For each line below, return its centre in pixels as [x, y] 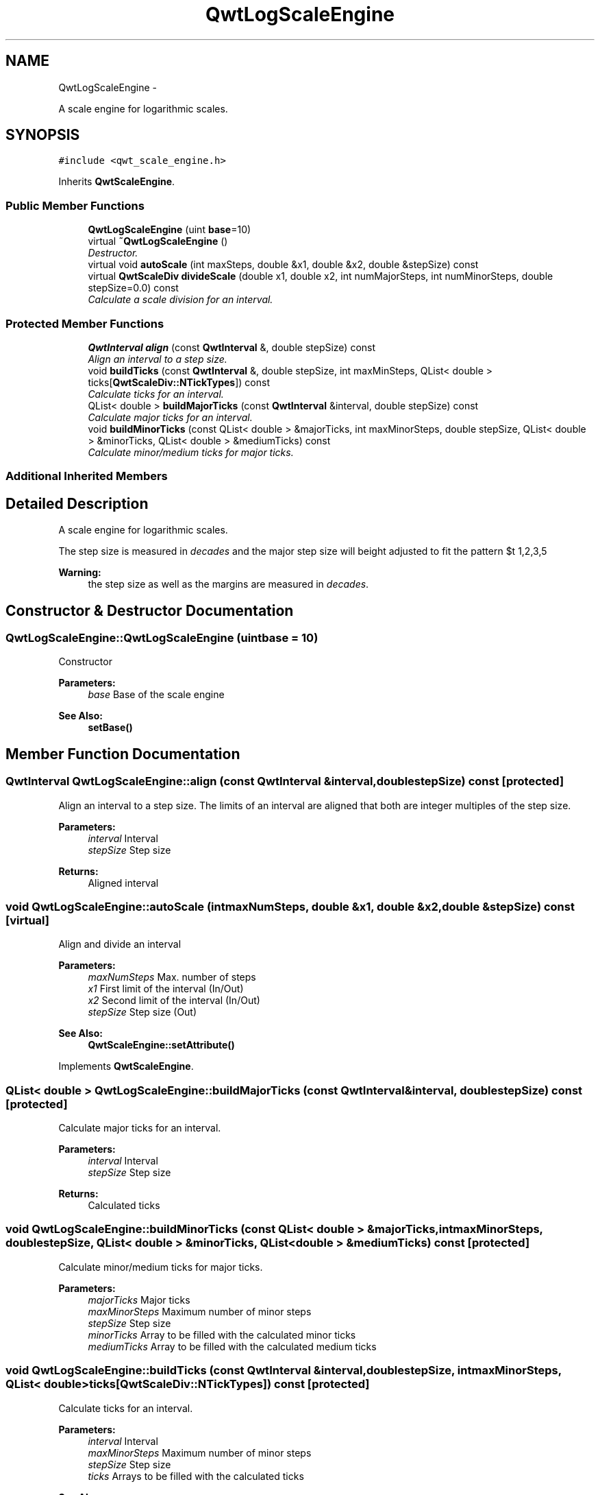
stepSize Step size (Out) [142, 1012]
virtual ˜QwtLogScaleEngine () [158, 241]
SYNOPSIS [43, 135]
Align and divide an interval [120, 944]
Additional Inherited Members [87, 476]
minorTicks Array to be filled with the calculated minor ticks [222, 1335]
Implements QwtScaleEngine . [126, 1066]
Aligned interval [123, 883]
